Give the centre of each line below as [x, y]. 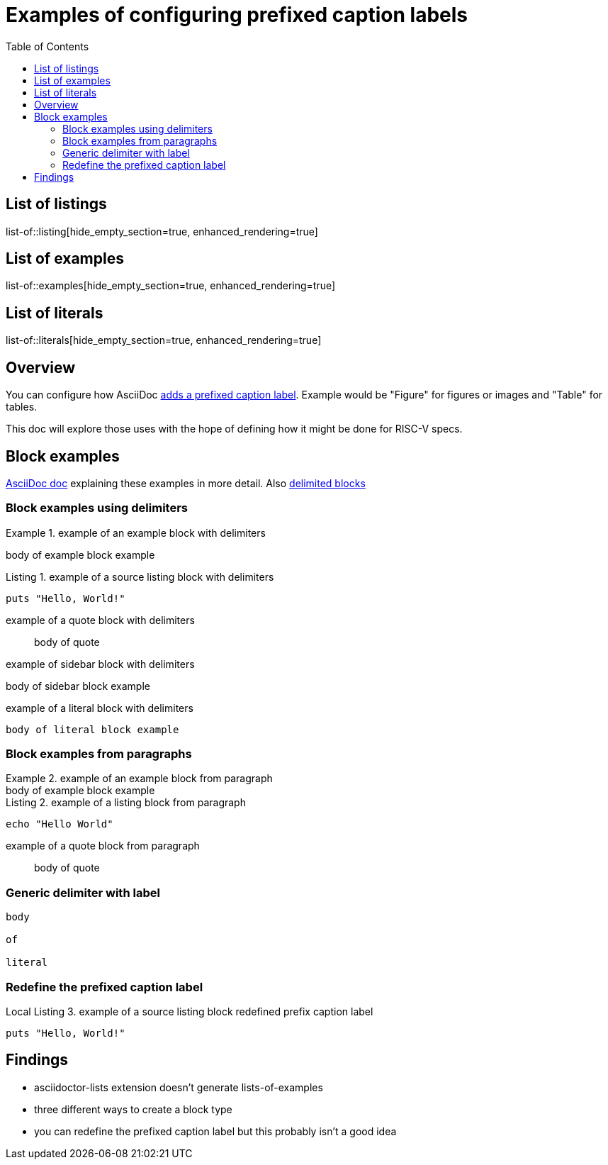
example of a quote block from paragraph [103, 846]
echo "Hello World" [60, 824]
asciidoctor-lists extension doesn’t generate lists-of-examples [179, 1087]
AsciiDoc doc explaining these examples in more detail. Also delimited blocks [186, 483]
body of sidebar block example [78, 686]
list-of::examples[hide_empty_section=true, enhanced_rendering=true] [171, 286]
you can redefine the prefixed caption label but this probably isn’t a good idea [215, 1131]
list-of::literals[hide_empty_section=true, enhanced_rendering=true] [164, 340]
